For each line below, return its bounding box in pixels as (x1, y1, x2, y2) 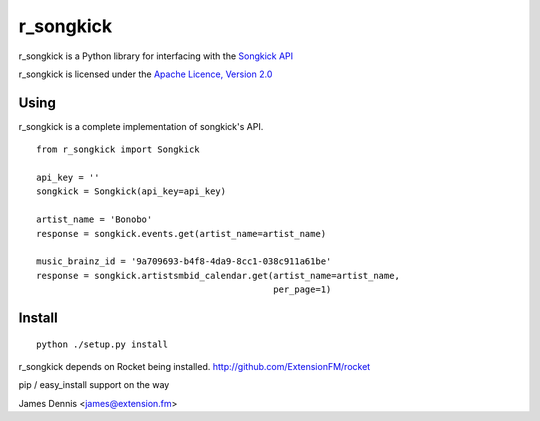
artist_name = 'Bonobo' (36, 214, 153, 225)
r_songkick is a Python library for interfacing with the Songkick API (18, 50, 294, 62)
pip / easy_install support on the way (18, 379, 170, 391)
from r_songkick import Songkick (36, 144, 200, 155)
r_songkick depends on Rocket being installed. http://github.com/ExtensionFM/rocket (18, 360, 371, 372)
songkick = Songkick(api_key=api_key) (36, 186, 227, 197)
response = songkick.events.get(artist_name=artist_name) (36, 228, 327, 239)
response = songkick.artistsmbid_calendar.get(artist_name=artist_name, (36, 270, 400, 281)
